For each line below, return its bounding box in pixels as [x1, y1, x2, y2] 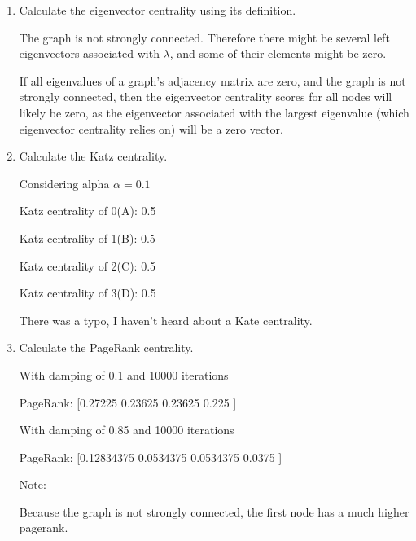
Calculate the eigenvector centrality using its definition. [19, 2, 296, 18]
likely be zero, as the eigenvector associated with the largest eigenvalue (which [19, 103, 409, 121]
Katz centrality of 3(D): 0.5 [19, 284, 156, 301]
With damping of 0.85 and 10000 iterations [19, 421, 234, 438]
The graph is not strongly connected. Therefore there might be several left [19, 29, 390, 46]
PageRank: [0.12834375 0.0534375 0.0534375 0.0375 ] [19, 448, 282, 465]
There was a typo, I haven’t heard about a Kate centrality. [19, 311, 313, 328]
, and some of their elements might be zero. [169, 45, 387, 62]
